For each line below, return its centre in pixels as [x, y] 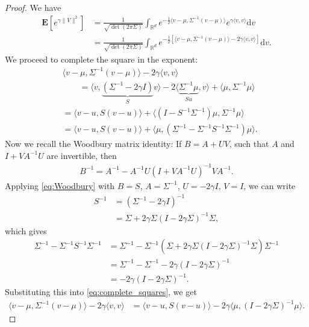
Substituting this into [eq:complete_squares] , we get [101, 292]
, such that [249, 144]
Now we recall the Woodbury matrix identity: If [93, 144]
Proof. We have [33, 7]
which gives [26, 230]
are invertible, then [82, 155]
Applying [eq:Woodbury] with [60, 185]
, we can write [270, 185]
